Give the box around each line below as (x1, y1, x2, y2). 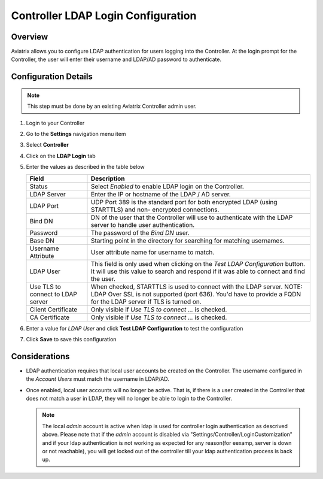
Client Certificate (29, 305, 78, 314)
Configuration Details (11, 72, 93, 82)
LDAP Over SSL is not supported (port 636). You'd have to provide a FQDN (90, 290, 301, 298)
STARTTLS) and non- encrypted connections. (90, 205, 220, 214)
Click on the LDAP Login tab (26, 152, 96, 159)
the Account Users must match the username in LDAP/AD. (26, 375, 170, 383)
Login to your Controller (26, 119, 85, 126)
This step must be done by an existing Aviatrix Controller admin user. (27, 102, 197, 110)
